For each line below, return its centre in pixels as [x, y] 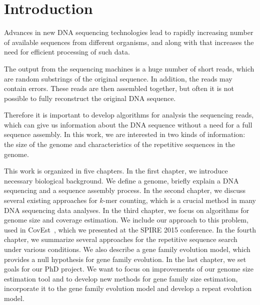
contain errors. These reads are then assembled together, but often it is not [119, 88]
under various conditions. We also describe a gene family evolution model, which [127, 249]
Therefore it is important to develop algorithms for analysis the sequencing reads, [129, 115]
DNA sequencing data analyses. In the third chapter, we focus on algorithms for [127, 210]
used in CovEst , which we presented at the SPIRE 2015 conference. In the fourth [130, 229]
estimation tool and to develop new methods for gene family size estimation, [121, 278]
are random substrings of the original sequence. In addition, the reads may [118, 78]
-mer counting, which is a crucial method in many [180, 200]
